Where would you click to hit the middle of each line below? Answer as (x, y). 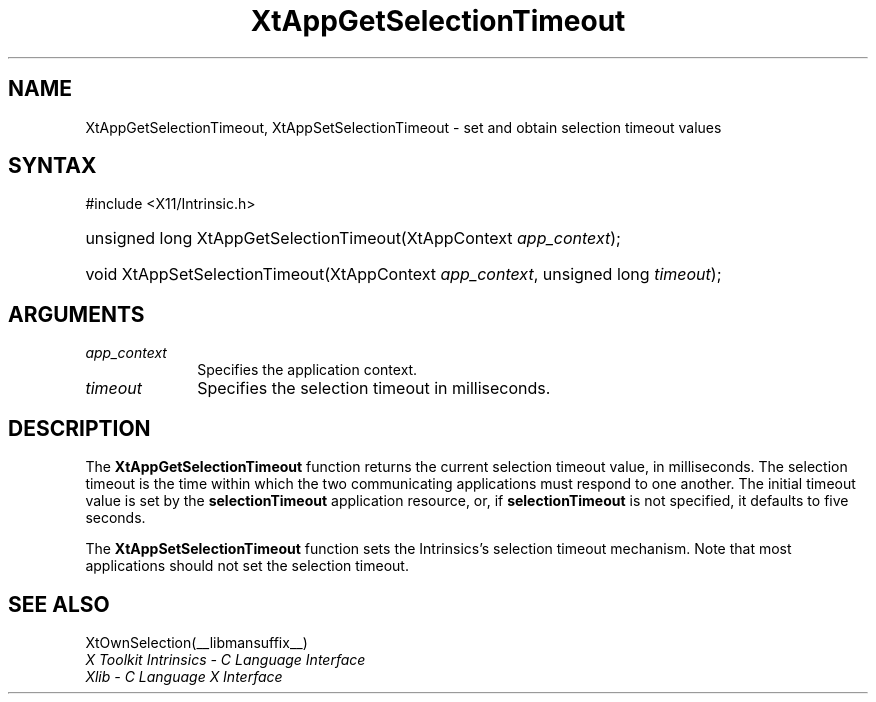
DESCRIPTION (79, 428)
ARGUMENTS (76, 314)
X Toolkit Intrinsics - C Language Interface (225, 659)
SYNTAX (52, 166)
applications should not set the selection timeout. (247, 566)
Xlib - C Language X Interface (184, 676)
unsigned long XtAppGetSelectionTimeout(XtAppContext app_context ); (353, 238)
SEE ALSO (59, 604)
